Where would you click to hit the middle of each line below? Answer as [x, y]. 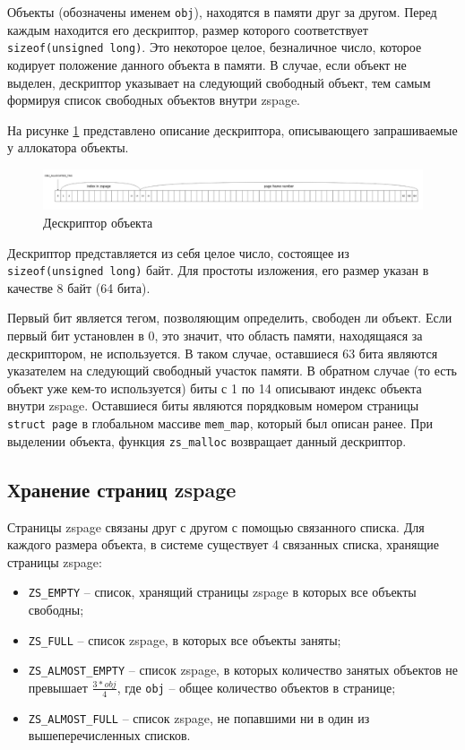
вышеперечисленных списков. [109, 735]
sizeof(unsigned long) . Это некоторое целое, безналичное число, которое [215, 47]
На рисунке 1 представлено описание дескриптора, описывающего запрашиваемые [232, 129]
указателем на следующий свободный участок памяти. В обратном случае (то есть [232, 371]
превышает [58, 687]
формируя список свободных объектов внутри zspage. [154, 100]
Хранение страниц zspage [122, 489]
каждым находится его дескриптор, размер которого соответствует [188, 29]
